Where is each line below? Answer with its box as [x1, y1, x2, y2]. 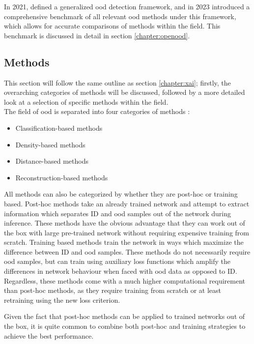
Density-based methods [15, 139, 85, 149]
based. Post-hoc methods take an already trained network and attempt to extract [4, 198, 250, 208]
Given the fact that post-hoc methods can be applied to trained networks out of [4, 311, 245, 321]
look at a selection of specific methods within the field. [4, 96, 169, 107]
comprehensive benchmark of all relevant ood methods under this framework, [4, 11, 236, 21]
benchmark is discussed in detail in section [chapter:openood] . [4, 30, 190, 40]
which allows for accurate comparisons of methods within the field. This [4, 21, 221, 31]
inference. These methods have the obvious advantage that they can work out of [4, 218, 245, 228]
